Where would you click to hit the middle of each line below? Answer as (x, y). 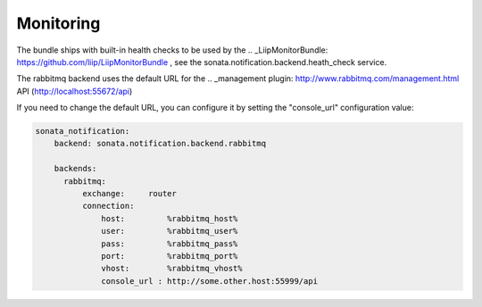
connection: (108, 206)
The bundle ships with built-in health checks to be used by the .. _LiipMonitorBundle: (172, 50)
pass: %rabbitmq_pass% (170, 244)
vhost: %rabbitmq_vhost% (172, 269)
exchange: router (129, 194)
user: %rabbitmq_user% (170, 231)
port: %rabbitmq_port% (170, 256)
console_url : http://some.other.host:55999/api (210, 281)
